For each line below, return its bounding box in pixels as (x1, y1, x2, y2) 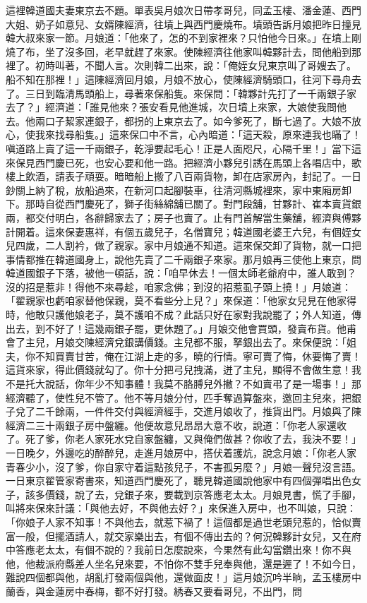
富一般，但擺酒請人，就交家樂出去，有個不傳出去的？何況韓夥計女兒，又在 (6, 528, 351, 543)
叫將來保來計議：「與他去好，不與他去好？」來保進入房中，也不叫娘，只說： (6, 501, 356, 515)
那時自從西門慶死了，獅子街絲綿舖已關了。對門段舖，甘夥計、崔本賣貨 (25, 196, 351, 211)
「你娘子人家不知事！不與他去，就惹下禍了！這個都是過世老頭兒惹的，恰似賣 (6, 514, 361, 529)
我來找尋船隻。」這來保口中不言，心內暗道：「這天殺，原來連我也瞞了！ (35, 127, 361, 142)
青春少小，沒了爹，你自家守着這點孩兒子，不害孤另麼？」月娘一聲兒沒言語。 (6, 459, 361, 474)
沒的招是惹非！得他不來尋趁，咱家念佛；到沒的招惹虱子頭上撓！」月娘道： (6, 279, 351, 294)
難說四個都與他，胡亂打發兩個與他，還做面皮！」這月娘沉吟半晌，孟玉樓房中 (6, 570, 361, 585)
